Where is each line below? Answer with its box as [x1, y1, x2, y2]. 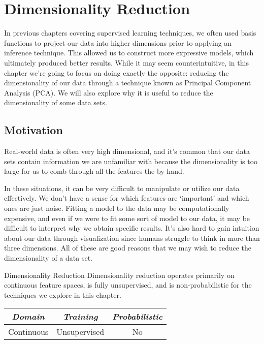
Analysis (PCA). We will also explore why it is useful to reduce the [4, 87, 213, 98]
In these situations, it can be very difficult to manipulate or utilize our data [4, 182, 240, 193]
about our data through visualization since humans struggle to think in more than [4, 232, 260, 243]
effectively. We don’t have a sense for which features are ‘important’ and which [4, 193, 249, 203]
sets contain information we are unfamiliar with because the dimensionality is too [4, 155, 258, 166]
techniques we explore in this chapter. [4, 289, 121, 300]
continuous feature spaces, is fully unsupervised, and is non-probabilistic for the [4, 279, 252, 290]
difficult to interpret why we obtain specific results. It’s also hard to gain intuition [4, 223, 259, 233]
